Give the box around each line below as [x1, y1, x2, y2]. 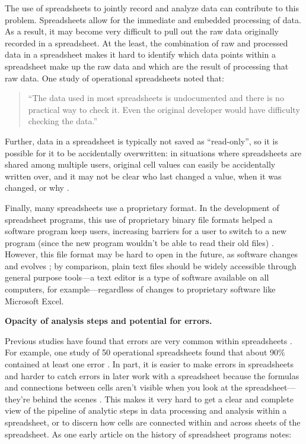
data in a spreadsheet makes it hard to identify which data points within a [5, 48, 276, 61]
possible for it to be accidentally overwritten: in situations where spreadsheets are [5, 146, 302, 159]
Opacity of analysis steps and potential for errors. [5, 314, 212, 327]
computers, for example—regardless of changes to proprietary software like [5, 283, 276, 295]
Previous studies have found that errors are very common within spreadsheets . [5, 334, 292, 347]
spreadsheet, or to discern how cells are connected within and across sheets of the [5, 416, 301, 428]
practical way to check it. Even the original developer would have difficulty [28, 103, 300, 115]
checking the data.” [28, 115, 98, 127]
